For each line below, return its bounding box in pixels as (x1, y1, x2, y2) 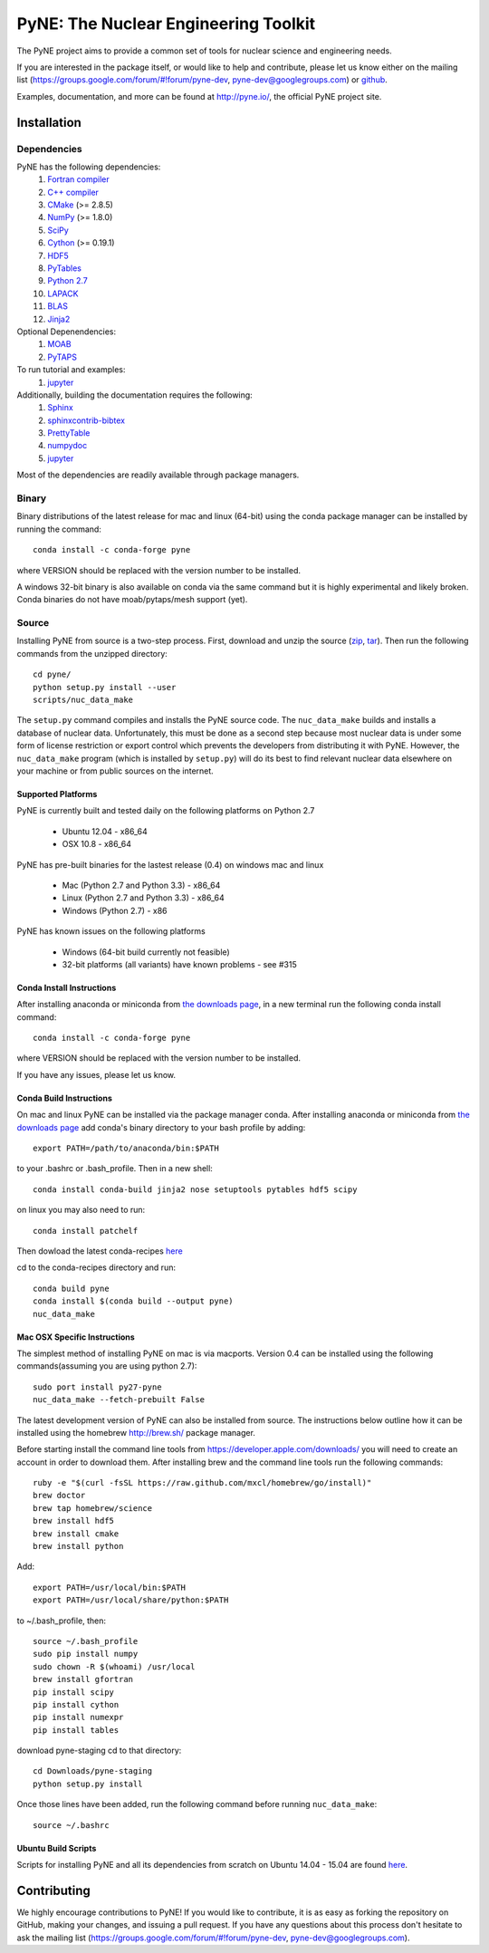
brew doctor (33, 1490, 86, 1501)
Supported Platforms (16, 789, 98, 799)
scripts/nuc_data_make (33, 695, 134, 706)
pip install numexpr (33, 1712, 124, 1723)
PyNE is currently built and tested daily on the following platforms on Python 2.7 (16, 805, 315, 816)
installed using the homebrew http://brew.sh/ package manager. (16, 1427, 255, 1438)
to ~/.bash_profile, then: (16, 1615, 107, 1626)
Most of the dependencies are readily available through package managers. (16, 469, 300, 480)
